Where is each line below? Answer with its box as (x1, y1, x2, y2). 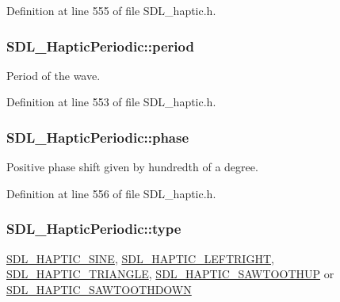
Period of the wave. (6, 67, 101, 83)
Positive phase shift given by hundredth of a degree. (6, 159, 258, 175)
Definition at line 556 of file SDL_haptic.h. (6, 185, 216, 201)
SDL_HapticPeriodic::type (6, 219, 181, 239)
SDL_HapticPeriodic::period (6, 36, 194, 55)
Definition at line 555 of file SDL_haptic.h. (6, 2, 216, 18)
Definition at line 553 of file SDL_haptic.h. (6, 94, 216, 110)
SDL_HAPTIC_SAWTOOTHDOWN (6, 281, 192, 297)
